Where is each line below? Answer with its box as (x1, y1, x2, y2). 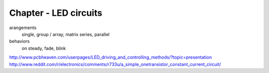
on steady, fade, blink (21, 45, 66, 51)
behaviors (9, 38, 30, 44)
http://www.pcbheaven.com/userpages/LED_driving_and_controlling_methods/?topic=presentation (9, 54, 212, 60)
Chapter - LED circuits (9, 7, 103, 18)
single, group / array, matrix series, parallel (21, 31, 110, 37)
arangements (9, 25, 37, 31)
